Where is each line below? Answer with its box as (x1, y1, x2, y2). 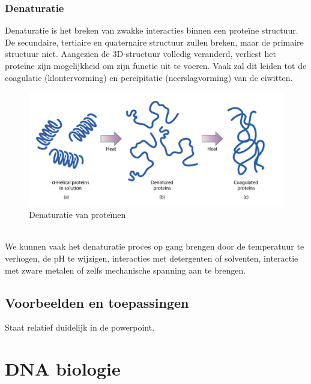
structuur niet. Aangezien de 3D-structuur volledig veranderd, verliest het (5, 47, 276, 60)
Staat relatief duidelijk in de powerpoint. (5, 321, 155, 334)
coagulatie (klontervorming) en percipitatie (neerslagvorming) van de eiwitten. (5, 71, 293, 83)
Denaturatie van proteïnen (29, 208, 126, 221)
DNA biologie (5, 356, 121, 381)
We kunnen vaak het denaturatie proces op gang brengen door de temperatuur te (5, 240, 304, 253)
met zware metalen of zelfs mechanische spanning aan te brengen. (5, 263, 246, 276)
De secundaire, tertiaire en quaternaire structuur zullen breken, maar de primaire (5, 35, 304, 48)
